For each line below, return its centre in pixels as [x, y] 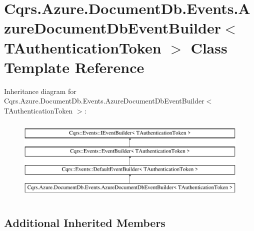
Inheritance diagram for [40, 91]
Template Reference [74, 67]
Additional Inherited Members [85, 222]
